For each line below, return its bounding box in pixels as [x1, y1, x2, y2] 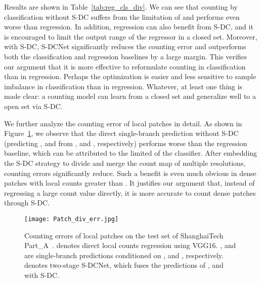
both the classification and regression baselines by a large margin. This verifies [4, 51, 247, 61]
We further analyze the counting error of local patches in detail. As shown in [4, 118, 242, 128]
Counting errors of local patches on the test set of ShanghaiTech [24, 230, 224, 240]
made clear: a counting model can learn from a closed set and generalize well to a [4, 91, 256, 101]
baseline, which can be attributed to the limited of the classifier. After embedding [4, 148, 257, 158]
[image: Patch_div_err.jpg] [24, 215, 119, 223]
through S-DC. [4, 197, 50, 208]
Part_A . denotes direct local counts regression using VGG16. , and [24, 240, 236, 251]
